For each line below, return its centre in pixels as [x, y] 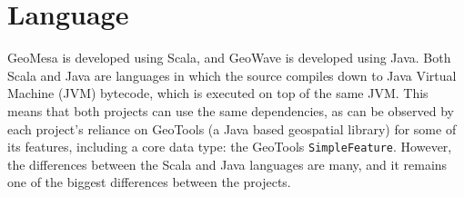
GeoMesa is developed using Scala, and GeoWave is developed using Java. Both [229, 58]
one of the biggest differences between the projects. [149, 182]
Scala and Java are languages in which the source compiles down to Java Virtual [232, 75]
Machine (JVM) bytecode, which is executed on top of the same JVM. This [218, 93]
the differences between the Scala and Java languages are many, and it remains [227, 164]
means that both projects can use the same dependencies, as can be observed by [231, 110]
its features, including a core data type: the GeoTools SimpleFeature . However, [230, 147]
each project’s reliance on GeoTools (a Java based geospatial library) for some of [232, 128]
